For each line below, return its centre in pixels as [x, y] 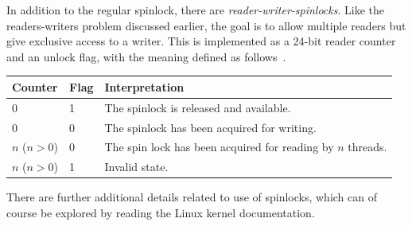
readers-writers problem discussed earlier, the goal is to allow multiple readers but [206, 25]
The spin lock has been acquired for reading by [219, 147]
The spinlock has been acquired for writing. [210, 127]
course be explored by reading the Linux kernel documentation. [161, 212]
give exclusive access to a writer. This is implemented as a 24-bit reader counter [201, 41]
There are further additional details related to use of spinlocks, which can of [192, 197]
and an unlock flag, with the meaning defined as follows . [146, 56]
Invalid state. [136, 167]
